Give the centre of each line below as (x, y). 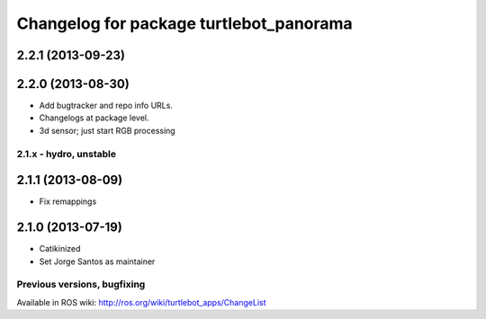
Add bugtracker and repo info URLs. (106, 106)
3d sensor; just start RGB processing (107, 130)
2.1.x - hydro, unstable (67, 154)
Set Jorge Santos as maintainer (97, 261)
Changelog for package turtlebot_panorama (184, 23)
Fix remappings (68, 201)
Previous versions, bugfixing (81, 285)
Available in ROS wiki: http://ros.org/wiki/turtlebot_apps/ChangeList (141, 302)
